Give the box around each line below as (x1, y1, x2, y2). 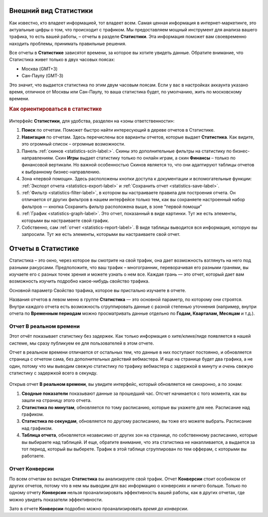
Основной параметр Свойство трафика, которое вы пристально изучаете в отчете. (9, 287, 186, 293)
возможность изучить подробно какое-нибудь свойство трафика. (9, 278, 150, 284)
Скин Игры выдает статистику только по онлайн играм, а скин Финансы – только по (55, 155, 236, 161)
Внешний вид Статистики (9, 6, 93, 15)
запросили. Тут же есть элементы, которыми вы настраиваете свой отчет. (21, 231, 181, 237)
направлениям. (21, 155, 55, 161)
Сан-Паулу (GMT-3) (21, 73, 64, 79)
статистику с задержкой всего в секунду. (9, 370, 98, 376)
